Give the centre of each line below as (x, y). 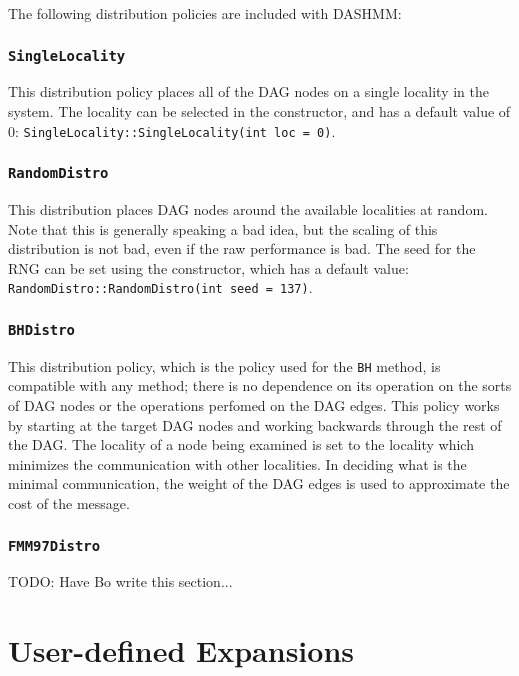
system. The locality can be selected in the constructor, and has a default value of (259, 110)
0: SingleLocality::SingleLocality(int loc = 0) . (172, 130)
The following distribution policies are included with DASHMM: (205, 13)
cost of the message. (69, 503)
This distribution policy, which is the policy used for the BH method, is (224, 365)
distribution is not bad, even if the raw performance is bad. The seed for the (242, 248)
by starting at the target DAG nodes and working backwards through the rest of (255, 424)
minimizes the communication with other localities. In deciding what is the (237, 463)
